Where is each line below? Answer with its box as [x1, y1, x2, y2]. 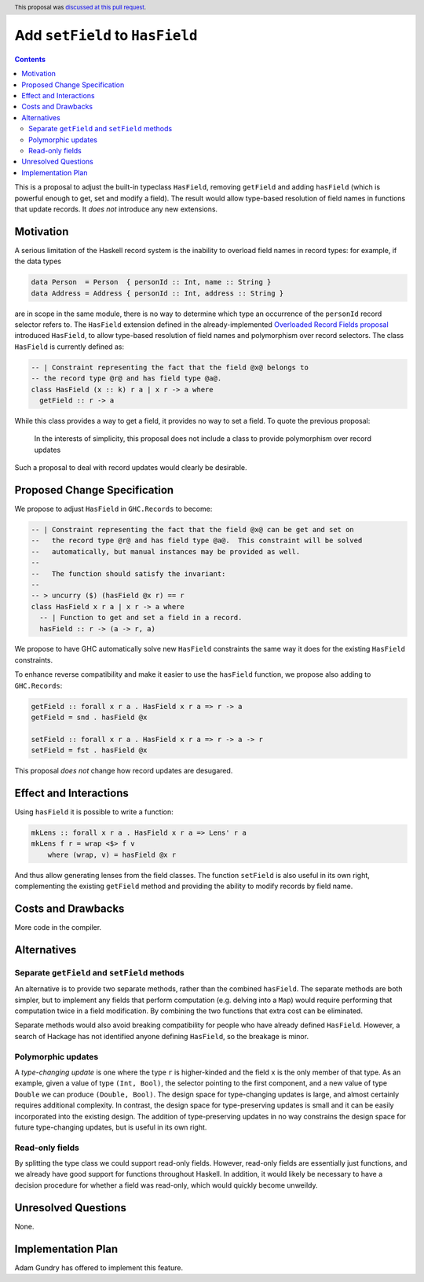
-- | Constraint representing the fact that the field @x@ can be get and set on [31, 525, 355, 534]
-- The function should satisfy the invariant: [31, 569, 226, 578]
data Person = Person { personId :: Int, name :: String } [31, 277, 272, 287]
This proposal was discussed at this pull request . [14, 3, 147, 11]
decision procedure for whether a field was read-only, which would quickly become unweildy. [14, 1180, 318, 1190]
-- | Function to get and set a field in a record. [39, 613, 243, 623]
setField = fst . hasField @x [31, 746, 148, 755]
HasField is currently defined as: [14, 342, 125, 351]
